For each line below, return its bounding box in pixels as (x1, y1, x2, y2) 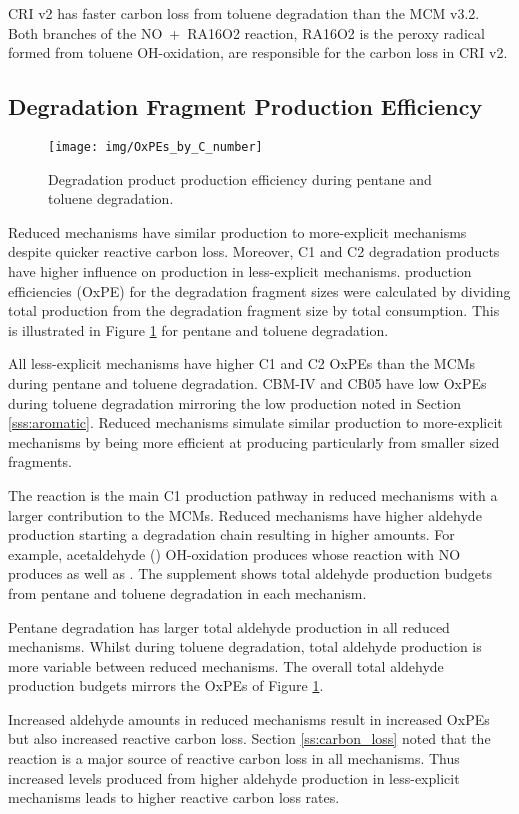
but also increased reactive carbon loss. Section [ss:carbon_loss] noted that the (8, 728, 491, 749)
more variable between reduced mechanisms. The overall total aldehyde (8, 655, 444, 676)
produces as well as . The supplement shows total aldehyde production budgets (8, 563, 492, 584)
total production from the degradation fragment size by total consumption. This (8, 300, 500, 321)
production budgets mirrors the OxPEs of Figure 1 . (8, 675, 324, 696)
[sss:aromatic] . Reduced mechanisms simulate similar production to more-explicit (8, 412, 503, 433)
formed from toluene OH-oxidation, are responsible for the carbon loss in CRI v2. (8, 42, 508, 63)
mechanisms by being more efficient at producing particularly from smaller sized (8, 431, 500, 452)
